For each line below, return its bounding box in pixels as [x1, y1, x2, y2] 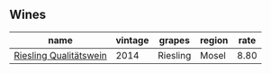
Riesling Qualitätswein [14, 49, 107, 61]
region [199, 33, 229, 46]
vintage [115, 33, 149, 46]
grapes [158, 33, 191, 46]
